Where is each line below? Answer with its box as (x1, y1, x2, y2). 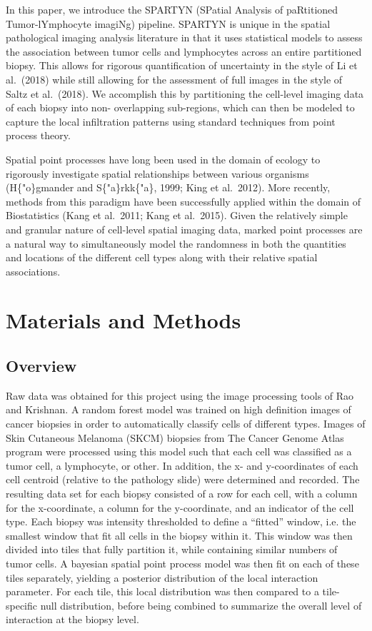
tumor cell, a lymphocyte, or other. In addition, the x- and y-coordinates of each (6, 458, 358, 473)
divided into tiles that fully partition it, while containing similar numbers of (6, 542, 338, 557)
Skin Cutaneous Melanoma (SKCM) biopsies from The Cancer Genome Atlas (6, 430, 344, 445)
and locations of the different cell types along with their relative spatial (6, 250, 318, 265)
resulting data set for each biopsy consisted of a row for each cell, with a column (6, 486, 358, 501)
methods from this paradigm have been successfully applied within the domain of (6, 193, 361, 208)
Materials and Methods (6, 306, 241, 335)
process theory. (6, 128, 71, 143)
